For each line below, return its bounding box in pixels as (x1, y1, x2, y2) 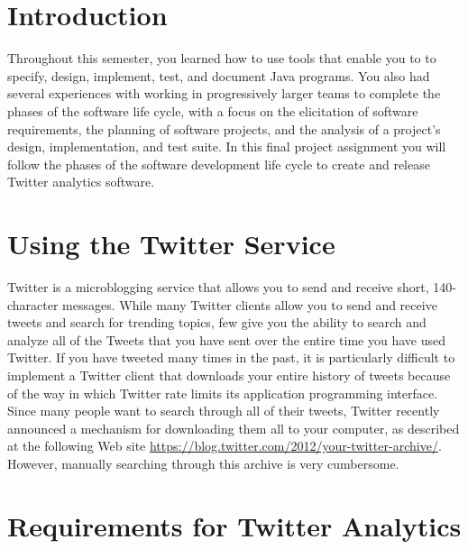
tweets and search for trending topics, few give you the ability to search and (7, 313, 427, 332)
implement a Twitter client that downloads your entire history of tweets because (7, 365, 451, 384)
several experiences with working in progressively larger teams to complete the (7, 84, 441, 103)
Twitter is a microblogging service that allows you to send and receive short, (7, 278, 429, 296)
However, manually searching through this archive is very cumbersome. (7, 453, 399, 472)
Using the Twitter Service (7, 225, 335, 262)
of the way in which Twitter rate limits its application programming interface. (7, 383, 438, 402)
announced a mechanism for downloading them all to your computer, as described (7, 418, 460, 437)
